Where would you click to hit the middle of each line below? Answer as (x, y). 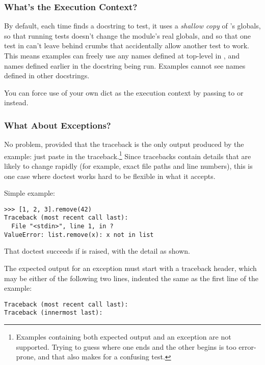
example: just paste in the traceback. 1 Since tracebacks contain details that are (128, 155)
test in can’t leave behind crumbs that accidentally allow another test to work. (127, 45)
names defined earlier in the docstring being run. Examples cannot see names (125, 65)
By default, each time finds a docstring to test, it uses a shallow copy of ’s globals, (132, 26)
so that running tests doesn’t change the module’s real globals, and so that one (128, 35)
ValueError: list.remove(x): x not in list (79, 235)
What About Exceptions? (58, 125)
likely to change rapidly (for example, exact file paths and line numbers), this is (128, 166)
